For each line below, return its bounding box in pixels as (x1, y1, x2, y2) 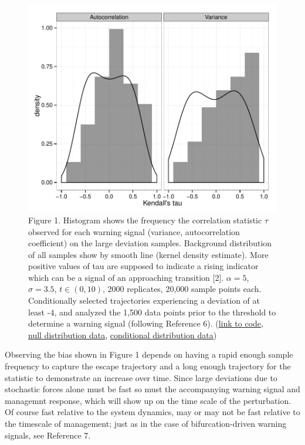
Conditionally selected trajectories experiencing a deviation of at (28, 294, 260, 307)
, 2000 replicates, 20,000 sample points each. (102, 283, 262, 295)
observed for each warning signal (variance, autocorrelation (28, 225, 240, 237)
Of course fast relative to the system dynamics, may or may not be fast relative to (5, 406, 300, 418)
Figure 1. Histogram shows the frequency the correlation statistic (28, 213, 262, 226)
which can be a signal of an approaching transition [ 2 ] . (28, 271, 224, 283)
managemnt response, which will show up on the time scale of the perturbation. (5, 394, 292, 406)
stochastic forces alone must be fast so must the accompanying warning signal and (5, 383, 300, 395)
